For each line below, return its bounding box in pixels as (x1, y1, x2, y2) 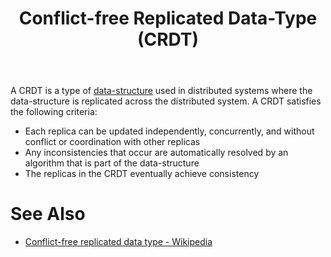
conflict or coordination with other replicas (24, 136, 201, 148)
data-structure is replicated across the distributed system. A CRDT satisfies (10, 95, 322, 107)
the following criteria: (10, 106, 98, 118)
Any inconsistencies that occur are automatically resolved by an (24, 147, 289, 159)
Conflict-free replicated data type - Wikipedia (24, 236, 213, 248)
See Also (10, 203, 86, 226)
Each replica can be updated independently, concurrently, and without (24, 125, 315, 137)
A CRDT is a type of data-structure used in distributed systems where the (10, 85, 313, 97)
